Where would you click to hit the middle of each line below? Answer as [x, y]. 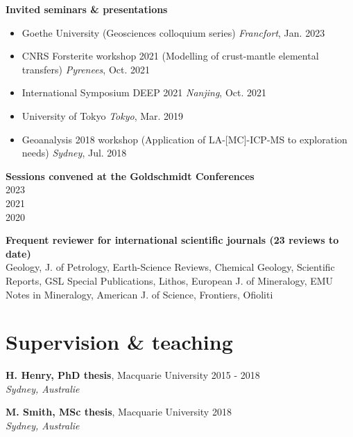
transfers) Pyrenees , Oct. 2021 [86, 69]
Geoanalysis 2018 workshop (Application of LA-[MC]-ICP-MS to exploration [184, 139]
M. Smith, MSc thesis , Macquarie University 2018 [119, 412]
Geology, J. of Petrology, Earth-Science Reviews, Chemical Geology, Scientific [170, 267]
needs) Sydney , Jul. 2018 [74, 153]
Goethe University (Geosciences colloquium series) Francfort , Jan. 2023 [173, 32]
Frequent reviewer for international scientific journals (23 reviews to [172, 240]
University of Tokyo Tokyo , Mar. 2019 [103, 115]
